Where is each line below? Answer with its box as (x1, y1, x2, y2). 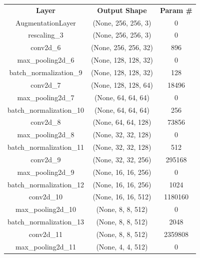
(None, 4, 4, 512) (96, 241, 148, 251)
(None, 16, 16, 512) (92, 191, 151, 202)
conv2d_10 (28, 191, 63, 202)
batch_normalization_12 (7, 179, 84, 189)
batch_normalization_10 (7, 104, 84, 115)
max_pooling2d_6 (17, 55, 74, 65)
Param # (159, 5, 192, 15)
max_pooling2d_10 (15, 204, 76, 214)
